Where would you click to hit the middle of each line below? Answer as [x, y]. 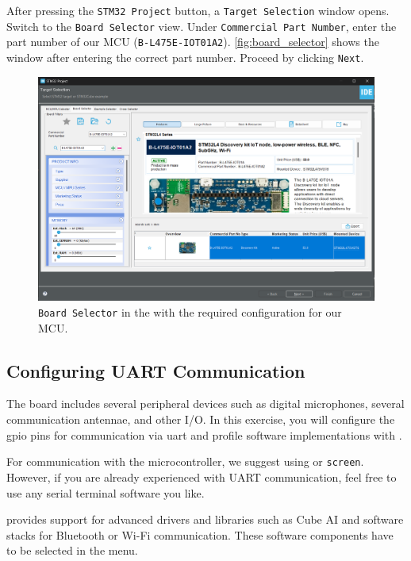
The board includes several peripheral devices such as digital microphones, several [205, 403]
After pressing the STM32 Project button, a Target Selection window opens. [198, 10]
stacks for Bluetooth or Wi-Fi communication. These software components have [200, 534]
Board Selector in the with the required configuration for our [190, 312]
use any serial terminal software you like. [106, 492]
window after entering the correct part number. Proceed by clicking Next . [185, 57]
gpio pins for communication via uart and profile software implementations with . [204, 434]
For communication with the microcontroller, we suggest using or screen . [185, 461]
